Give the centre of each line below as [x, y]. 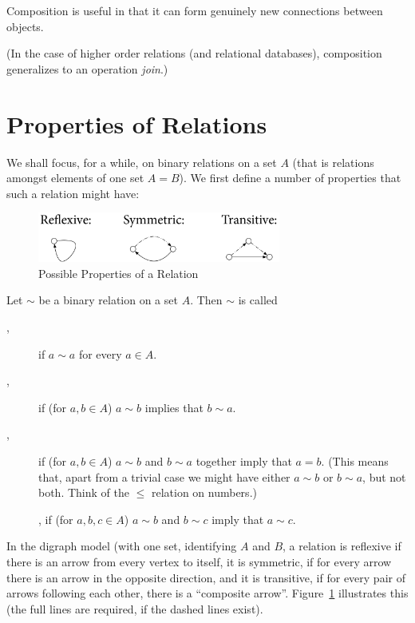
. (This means [355, 461]
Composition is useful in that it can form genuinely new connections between [195, 10]
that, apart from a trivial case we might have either [164, 476]
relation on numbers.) [204, 492]
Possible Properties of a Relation [119, 273]
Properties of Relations [137, 123]
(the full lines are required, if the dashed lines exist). [135, 608]
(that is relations [333, 162]
